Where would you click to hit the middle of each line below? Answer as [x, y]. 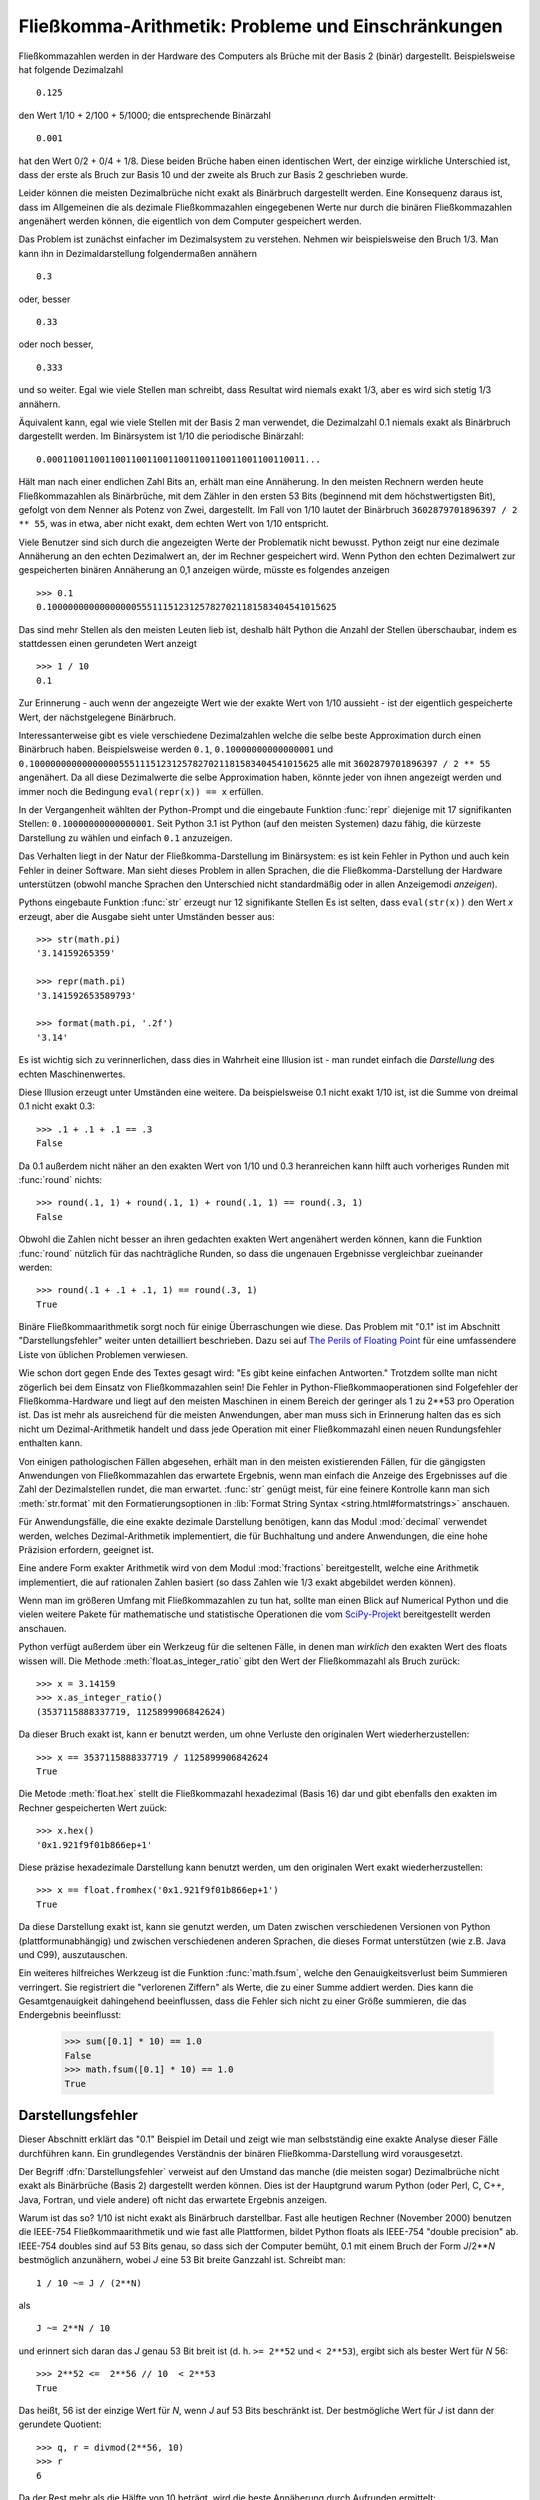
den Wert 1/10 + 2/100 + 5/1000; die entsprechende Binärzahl [145, 115]
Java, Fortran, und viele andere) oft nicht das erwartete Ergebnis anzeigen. [173, 2199]
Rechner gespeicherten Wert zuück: [93, 1807]
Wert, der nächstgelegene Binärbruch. [97, 717]
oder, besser [44, 299]
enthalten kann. [50, 1443]
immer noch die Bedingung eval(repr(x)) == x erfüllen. [141, 791]
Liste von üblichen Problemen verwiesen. [103, 1354]
